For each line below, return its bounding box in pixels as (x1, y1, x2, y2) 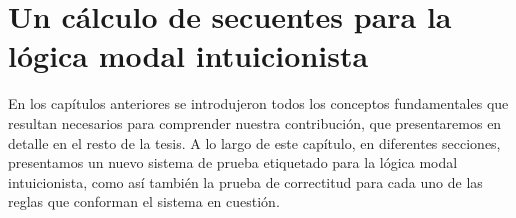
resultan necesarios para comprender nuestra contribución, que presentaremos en (8, 112, 502, 133)
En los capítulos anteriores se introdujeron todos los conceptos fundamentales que (8, 93, 509, 114)
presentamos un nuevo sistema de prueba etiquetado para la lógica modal (8, 152, 458, 173)
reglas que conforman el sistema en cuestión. (8, 191, 280, 212)
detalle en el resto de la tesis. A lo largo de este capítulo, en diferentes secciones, (8, 132, 501, 153)
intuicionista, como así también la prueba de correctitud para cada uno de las (8, 171, 483, 192)
